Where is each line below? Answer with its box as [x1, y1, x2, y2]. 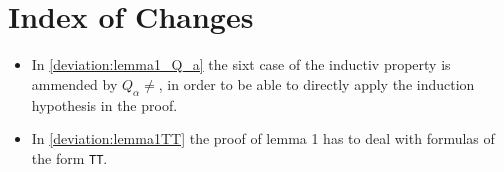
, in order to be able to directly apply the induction [158, 73, 475, 94]
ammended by [31, 73, 118, 94]
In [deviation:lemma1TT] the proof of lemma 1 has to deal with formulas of [31, 128, 495, 149]
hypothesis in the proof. [31, 94, 178, 115]
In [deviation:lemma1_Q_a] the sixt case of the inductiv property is [31, 54, 451, 75]
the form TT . [31, 147, 108, 168]
